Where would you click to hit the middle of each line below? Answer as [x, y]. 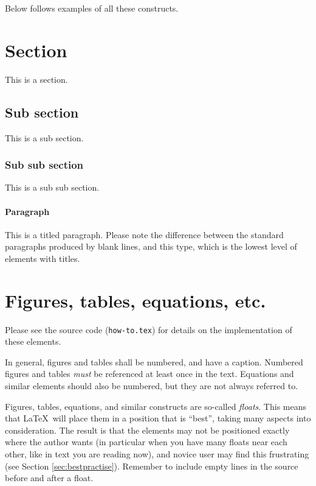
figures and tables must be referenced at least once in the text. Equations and [149, 374]
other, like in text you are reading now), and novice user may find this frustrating [157, 454]
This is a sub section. [44, 137]
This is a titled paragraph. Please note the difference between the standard [144, 234]
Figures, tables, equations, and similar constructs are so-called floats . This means [156, 406]
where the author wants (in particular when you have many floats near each [146, 442]
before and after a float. [49, 478]
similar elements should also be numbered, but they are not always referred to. [152, 386]
